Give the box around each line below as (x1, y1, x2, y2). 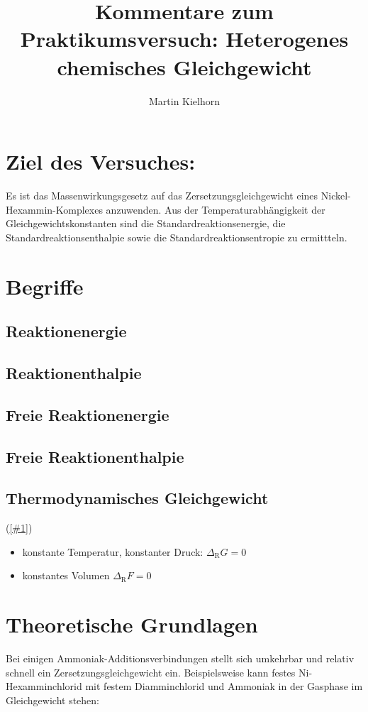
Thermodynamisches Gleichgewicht (6, 487, 269, 509)
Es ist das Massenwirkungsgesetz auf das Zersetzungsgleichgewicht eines (6, 188, 318, 203)
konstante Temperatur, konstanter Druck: (22, 544, 203, 559)
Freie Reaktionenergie (6, 403, 169, 425)
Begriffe (6, 271, 84, 300)
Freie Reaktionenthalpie (6, 445, 184, 467)
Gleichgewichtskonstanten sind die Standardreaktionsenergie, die (6, 216, 286, 231)
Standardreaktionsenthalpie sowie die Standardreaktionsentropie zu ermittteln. (6, 229, 347, 244)
